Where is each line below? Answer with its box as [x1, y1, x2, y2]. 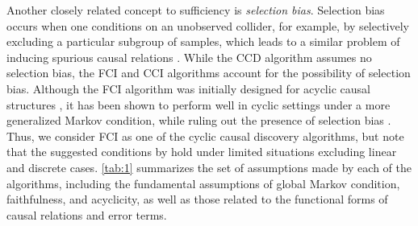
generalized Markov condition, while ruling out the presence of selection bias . [6, 112, 391, 129]
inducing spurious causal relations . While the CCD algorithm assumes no [6, 48, 372, 65]
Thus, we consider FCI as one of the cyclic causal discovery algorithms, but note [6, 127, 404, 144]
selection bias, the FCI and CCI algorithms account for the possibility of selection [6, 64, 411, 81]
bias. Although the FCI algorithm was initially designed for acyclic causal [6, 80, 370, 97]
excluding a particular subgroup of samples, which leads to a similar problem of [6, 33, 400, 50]
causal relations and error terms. [6, 206, 167, 223]
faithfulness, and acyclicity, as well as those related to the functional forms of [6, 191, 388, 208]
